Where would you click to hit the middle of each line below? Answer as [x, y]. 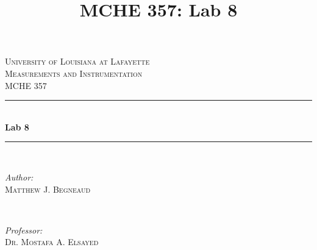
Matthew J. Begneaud [48, 189]
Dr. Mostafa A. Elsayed [52, 242]
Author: [19, 177]
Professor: [24, 230]
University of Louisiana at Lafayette [77, 61]
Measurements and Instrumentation [74, 73]
